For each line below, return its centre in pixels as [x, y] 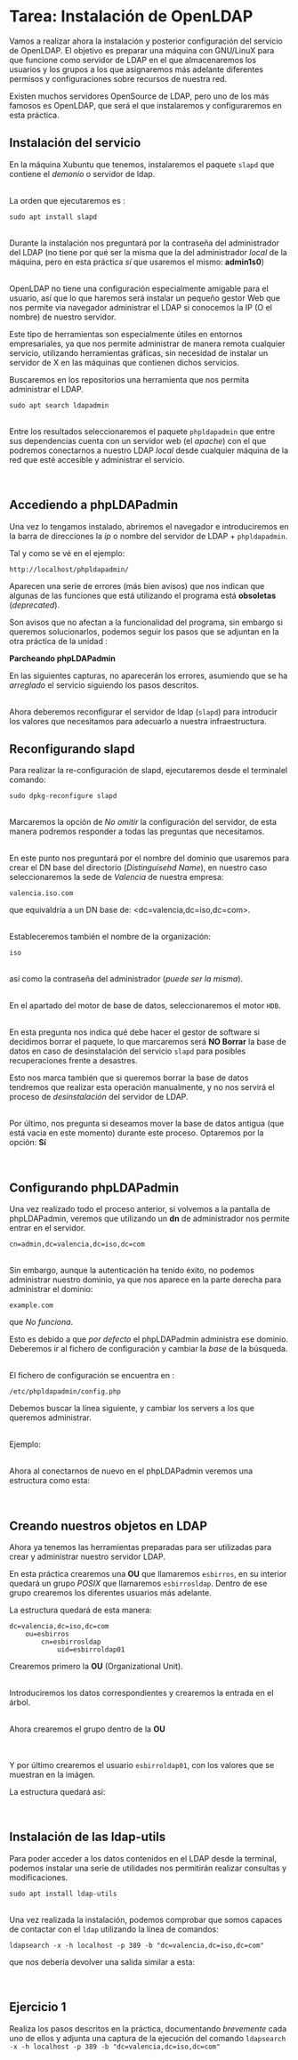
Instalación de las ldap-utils [88, 1837]
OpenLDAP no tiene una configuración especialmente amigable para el [139, 288]
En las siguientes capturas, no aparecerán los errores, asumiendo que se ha [149, 675]
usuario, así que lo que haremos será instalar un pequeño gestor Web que [145, 298]
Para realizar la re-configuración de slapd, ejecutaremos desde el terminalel [148, 771]
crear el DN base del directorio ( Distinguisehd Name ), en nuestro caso [138, 868]
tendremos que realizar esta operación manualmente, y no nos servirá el [142, 1087]
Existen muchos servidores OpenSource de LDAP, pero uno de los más [139, 96]
